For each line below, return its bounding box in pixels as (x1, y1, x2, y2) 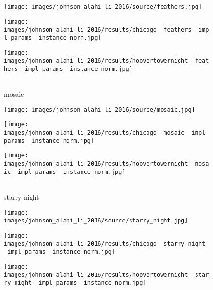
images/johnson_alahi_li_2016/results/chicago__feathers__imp (4, 26, 209, 34)
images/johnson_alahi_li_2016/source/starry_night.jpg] (4, 217, 188, 224)
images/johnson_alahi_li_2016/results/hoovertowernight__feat (4, 57, 209, 65)
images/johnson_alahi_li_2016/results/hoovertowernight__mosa (4, 160, 209, 168)
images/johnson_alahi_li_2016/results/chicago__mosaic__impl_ (4, 129, 209, 136)
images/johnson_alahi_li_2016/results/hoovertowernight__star (4, 271, 209, 278)
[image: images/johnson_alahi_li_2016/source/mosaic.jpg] (4, 106, 195, 113)
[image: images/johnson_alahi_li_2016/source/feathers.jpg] (4, 3, 202, 10)
